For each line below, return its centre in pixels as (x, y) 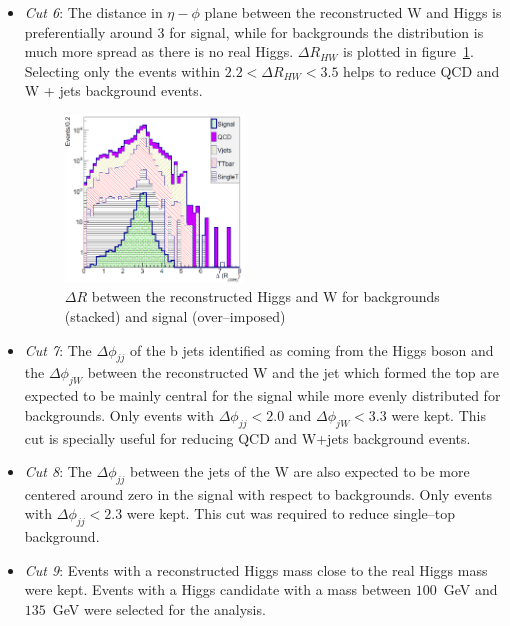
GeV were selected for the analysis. (159, 609)
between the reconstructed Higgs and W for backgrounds (265, 296)
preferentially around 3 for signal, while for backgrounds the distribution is (254, 31)
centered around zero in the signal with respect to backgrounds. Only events (258, 493)
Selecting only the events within (122, 70)
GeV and (470, 589)
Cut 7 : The (58, 349)
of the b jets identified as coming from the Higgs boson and (312, 349)
